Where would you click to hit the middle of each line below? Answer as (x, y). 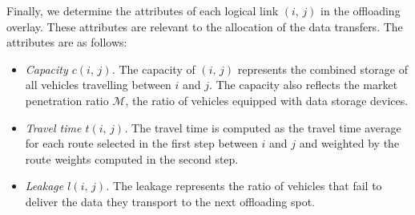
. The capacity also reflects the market (304, 85)
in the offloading (361, 10)
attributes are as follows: (67, 42)
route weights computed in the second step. (132, 158)
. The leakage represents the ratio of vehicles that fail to (244, 186)
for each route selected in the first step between (141, 143)
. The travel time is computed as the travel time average (263, 127)
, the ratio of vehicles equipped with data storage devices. (267, 100)
